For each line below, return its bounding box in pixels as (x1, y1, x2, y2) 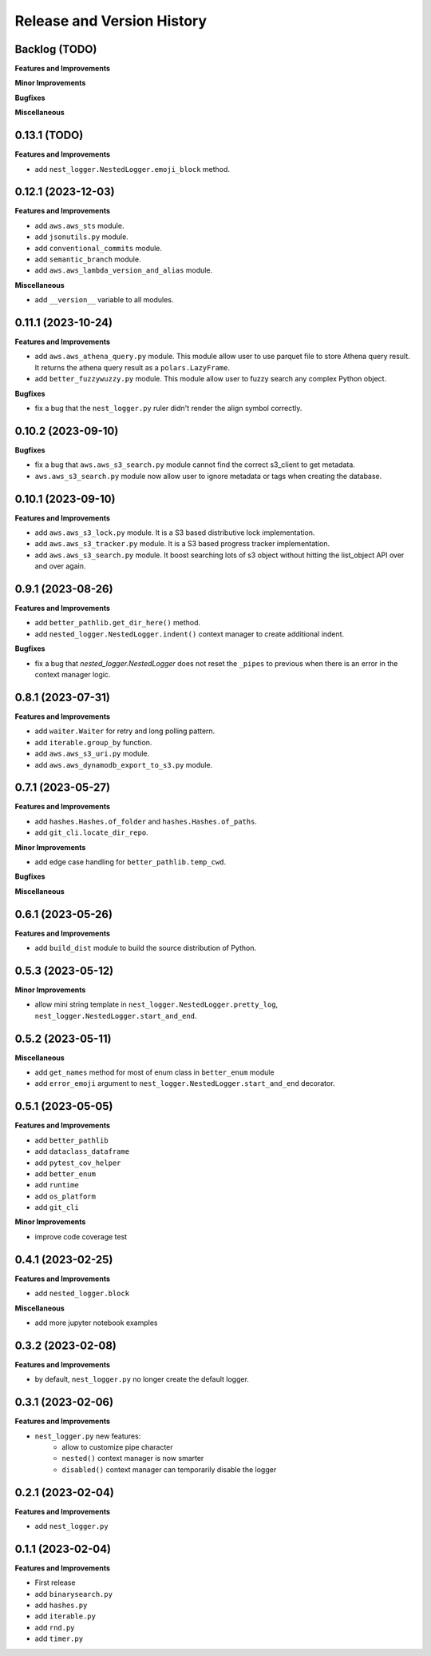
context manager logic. (34, 670, 111, 680)
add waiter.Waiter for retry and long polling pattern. (34, 726, 215, 736)
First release (34, 1578, 76, 1587)
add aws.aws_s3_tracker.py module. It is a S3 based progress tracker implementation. (34, 539, 330, 549)
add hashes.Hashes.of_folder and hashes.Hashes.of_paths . (34, 816, 257, 826)
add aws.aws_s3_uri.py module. (34, 748, 150, 759)
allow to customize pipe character (61, 1442, 173, 1451)
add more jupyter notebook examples (34, 1318, 158, 1327)
